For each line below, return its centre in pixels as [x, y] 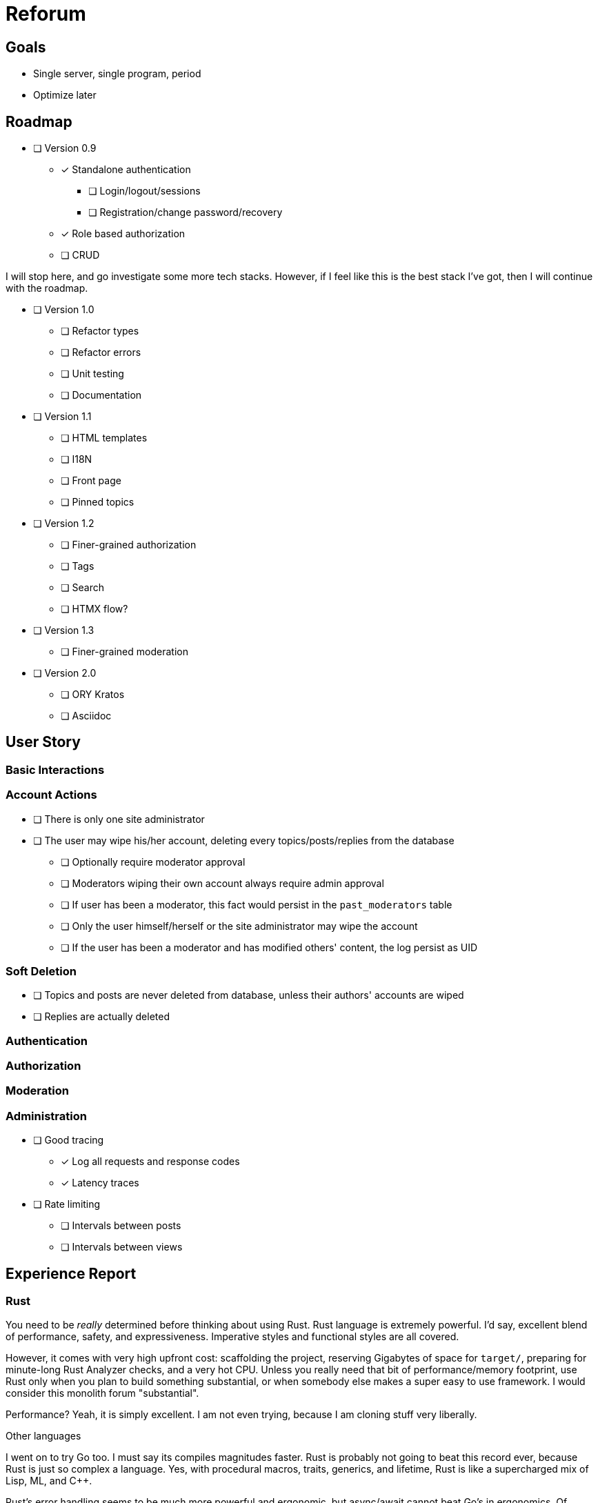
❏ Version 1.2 [64, 524]
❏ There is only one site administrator [119, 819]
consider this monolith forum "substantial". [102, 1393]
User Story [43, 742]
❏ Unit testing [92, 374]
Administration [46, 1116]
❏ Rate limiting [67, 1204]
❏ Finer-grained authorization [129, 545]
